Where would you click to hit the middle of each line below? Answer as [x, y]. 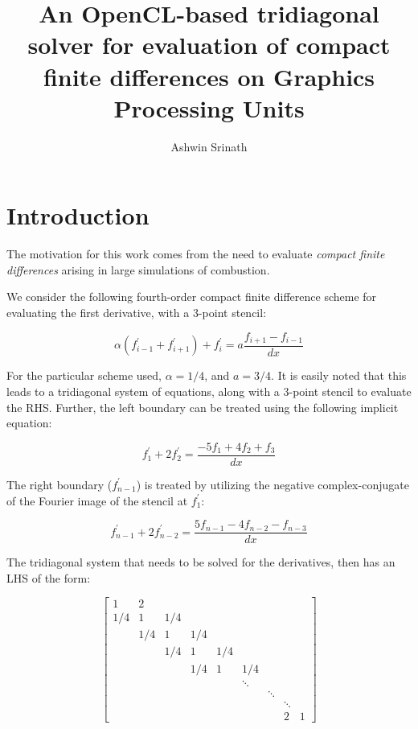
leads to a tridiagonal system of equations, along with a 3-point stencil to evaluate [209, 391]
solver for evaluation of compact [209, 45]
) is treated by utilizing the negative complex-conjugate [273, 484]
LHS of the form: [49, 577]
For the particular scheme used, [84, 375]
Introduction [78, 215]
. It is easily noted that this [339, 375]
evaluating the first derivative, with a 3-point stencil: [137, 312]
